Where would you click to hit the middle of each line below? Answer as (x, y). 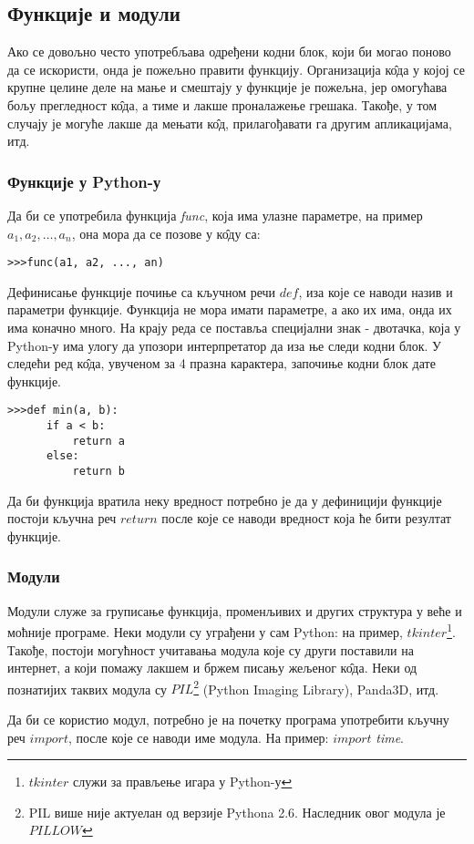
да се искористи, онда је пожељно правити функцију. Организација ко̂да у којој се (236, 69)
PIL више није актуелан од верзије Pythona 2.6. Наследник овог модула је (237, 812)
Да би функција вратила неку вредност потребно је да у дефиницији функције (225, 500)
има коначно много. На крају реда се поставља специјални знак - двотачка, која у (234, 328)
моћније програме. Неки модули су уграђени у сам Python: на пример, (205, 631)
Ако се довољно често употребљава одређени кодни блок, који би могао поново (229, 51)
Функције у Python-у (84, 181)
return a (98, 441)
